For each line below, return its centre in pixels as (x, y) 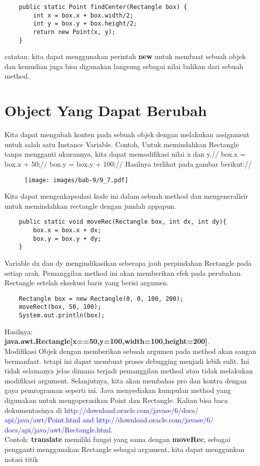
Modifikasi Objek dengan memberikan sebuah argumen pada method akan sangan (130, 351)
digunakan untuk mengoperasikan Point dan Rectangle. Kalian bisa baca (116, 400)
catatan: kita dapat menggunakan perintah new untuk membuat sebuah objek (125, 56)
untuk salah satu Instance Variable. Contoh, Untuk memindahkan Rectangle (122, 144)
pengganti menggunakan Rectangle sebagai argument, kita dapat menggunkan (124, 449)
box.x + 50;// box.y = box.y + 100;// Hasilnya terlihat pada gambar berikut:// (128, 163)
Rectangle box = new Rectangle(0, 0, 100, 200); (101, 299)
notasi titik (21, 459)
